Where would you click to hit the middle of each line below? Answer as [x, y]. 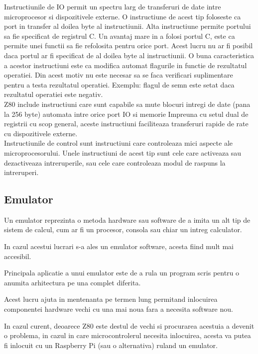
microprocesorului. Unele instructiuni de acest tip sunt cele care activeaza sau [123, 152]
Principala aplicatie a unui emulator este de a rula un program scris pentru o [122, 273]
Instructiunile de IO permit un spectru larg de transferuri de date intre [113, 6]
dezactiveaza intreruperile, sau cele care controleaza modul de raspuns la [115, 162]
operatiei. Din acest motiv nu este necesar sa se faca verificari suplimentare [119, 75]
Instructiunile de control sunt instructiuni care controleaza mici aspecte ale [118, 143]
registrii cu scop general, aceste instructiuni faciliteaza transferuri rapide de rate [126, 124]
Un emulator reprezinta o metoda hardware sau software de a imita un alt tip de [127, 220]
